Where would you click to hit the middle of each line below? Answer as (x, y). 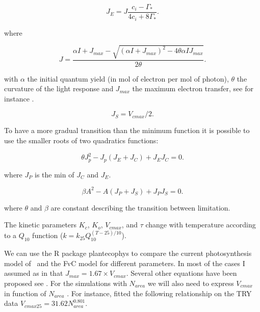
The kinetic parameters (41, 225)
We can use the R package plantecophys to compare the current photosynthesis (128, 253)
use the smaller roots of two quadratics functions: (81, 140)
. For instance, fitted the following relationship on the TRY (159, 293)
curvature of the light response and (59, 88)
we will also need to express (191, 283)
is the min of (55, 174)
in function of (25, 293)
